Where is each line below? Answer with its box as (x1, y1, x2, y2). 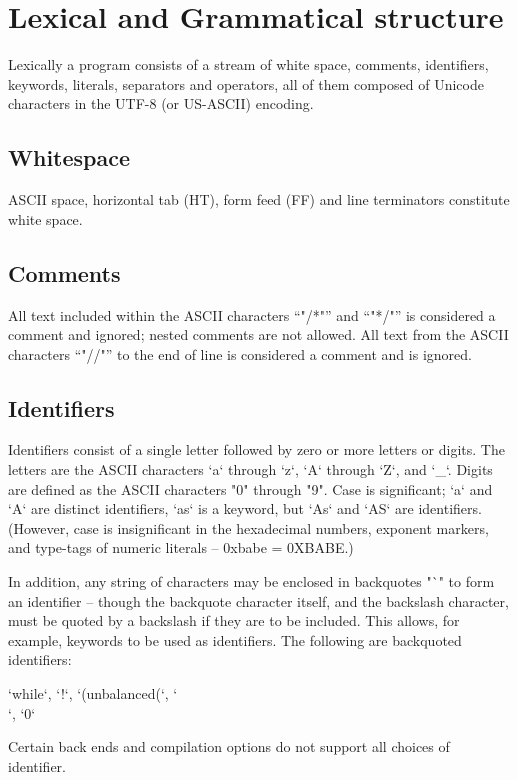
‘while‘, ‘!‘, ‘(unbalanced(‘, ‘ (8, 683, 178, 704)
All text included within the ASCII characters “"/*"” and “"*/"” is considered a (8, 304, 496, 325)
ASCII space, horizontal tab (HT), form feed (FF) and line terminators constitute (8, 189, 510, 210)
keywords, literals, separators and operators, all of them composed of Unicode (8, 73, 484, 94)
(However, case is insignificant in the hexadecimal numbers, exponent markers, (8, 517, 489, 538)
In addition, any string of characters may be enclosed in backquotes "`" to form (8, 571, 495, 592)
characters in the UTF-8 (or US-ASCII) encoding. (8, 93, 314, 114)
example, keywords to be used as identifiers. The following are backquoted (8, 629, 462, 650)
